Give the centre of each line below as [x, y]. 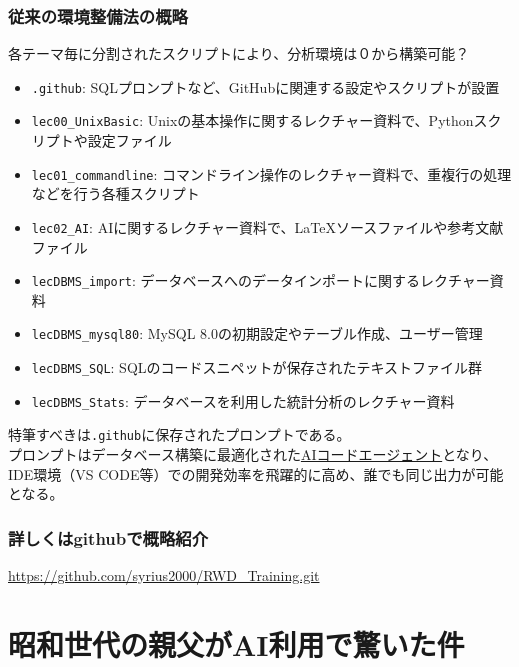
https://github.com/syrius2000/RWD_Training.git [164, 575]
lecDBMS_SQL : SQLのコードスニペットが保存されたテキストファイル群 [257, 367]
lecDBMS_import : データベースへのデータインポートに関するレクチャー [260, 280]
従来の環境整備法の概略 [98, 15]
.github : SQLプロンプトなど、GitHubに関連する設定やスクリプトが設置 [265, 86]
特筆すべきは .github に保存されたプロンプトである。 [179, 434]
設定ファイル [129, 140]
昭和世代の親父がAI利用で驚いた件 [236, 643]
